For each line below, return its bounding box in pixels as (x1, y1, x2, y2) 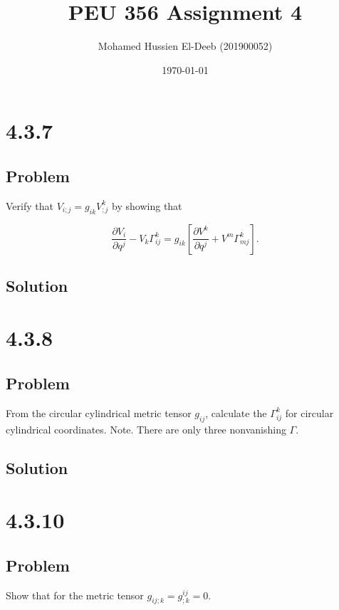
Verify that (6, 198, 53, 213)
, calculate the (205, 405, 267, 420)
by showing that (112, 198, 182, 213)
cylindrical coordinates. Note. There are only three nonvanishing (6, 421, 286, 436)
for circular (285, 405, 334, 420)
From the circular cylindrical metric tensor (6, 405, 192, 420)
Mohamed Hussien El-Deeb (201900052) (98, 38, 273, 53)
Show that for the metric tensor (6, 587, 144, 602)
